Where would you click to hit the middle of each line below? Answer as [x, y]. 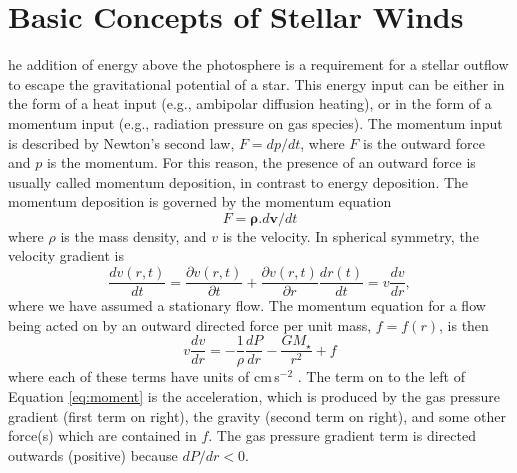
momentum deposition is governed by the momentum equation [200, 201]
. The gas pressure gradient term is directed [342, 435]
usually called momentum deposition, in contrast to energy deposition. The [238, 181]
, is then [464, 324]
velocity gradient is [66, 255]
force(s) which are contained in [102, 435]
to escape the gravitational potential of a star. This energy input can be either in [256, 83]
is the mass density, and [133, 235]
